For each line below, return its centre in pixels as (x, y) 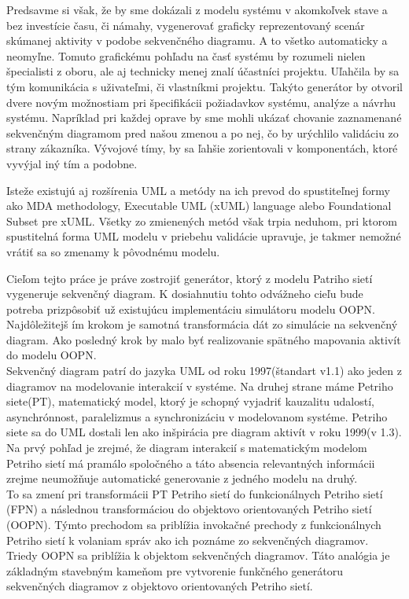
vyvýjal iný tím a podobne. (72, 163)
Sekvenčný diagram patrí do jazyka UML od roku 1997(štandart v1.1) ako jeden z (204, 371)
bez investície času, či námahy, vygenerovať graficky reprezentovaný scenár (186, 25)
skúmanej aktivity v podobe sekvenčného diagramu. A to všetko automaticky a (197, 40)
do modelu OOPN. (52, 355)
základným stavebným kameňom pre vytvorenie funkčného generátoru (175, 570)
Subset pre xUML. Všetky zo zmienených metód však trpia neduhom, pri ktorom (202, 220)
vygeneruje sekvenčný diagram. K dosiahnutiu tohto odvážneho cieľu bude (185, 294)
